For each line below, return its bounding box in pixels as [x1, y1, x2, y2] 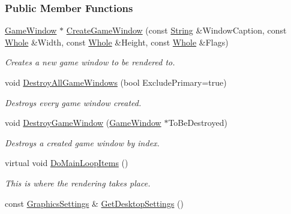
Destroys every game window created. [5, 96, 142, 108]
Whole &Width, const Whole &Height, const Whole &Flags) [5, 35, 229, 48]
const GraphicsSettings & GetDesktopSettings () [5, 197, 184, 209]
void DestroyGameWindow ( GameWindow [5, 116, 161, 129]
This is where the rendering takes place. [5, 176, 151, 189]
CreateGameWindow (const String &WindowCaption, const [66, 24, 287, 37]
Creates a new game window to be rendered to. [5, 56, 175, 68]
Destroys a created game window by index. [5, 136, 160, 149]
